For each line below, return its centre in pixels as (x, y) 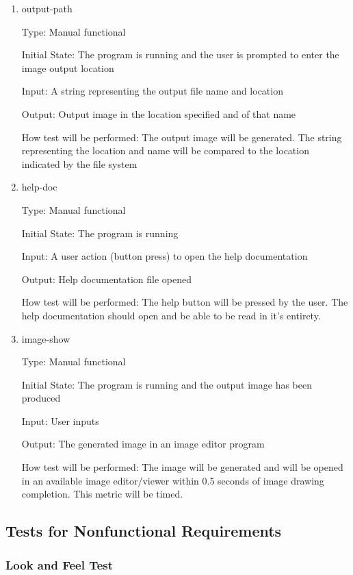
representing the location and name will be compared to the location (165, 150)
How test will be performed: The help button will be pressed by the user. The (185, 302)
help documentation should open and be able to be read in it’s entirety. (171, 315)
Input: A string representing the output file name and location (152, 91)
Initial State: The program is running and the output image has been (167, 384)
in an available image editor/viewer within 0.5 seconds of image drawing (173, 480)
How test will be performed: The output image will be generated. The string (182, 137)
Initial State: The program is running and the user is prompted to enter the (180, 54)
